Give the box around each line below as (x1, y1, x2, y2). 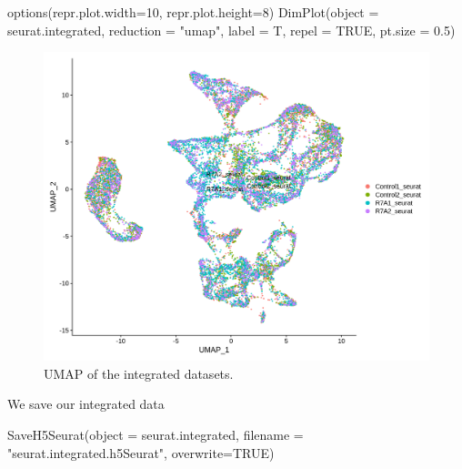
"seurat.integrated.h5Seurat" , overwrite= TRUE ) (7, 443, 275, 462)
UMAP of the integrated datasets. (44, 363, 234, 382)
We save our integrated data (7, 394, 165, 413)
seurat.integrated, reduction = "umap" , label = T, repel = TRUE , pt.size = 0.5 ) (7, 20, 456, 39)
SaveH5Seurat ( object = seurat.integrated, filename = (7, 425, 304, 444)
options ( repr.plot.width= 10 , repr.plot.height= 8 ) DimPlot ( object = (7, 3, 379, 21)
